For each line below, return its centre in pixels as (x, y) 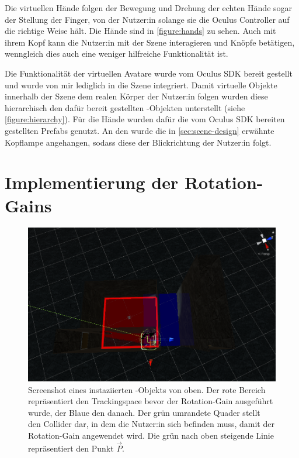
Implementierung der (92, 182)
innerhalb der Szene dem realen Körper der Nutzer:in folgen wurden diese (136, 96)
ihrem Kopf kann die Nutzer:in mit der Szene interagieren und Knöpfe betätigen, (150, 42)
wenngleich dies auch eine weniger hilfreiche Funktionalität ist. (117, 54)
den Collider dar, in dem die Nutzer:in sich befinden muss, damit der (151, 424)
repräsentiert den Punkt (71, 448)
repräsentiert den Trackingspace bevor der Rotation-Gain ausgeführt (151, 401)
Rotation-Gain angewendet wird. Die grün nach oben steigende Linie (151, 435)
